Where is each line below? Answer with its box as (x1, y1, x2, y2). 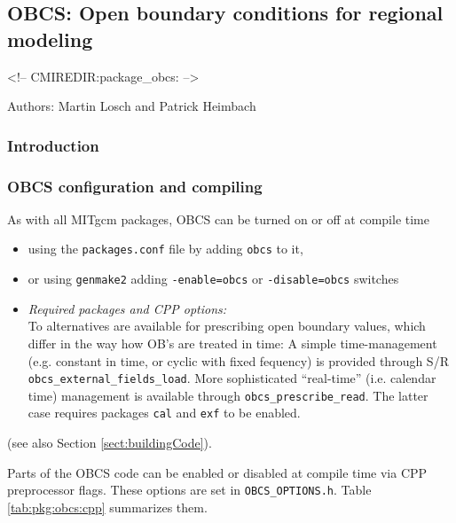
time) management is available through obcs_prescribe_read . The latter (28, 386, 428, 404)
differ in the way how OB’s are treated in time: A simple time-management (28, 333, 437, 352)
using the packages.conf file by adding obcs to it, (28, 239, 303, 258)
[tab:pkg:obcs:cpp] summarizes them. (7, 497, 208, 516)
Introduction (7, 134, 99, 156)
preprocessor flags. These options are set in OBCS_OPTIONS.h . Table (7, 480, 372, 499)
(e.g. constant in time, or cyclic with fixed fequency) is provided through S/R (28, 351, 449, 370)
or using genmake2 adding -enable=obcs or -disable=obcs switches (28, 269, 399, 288)
